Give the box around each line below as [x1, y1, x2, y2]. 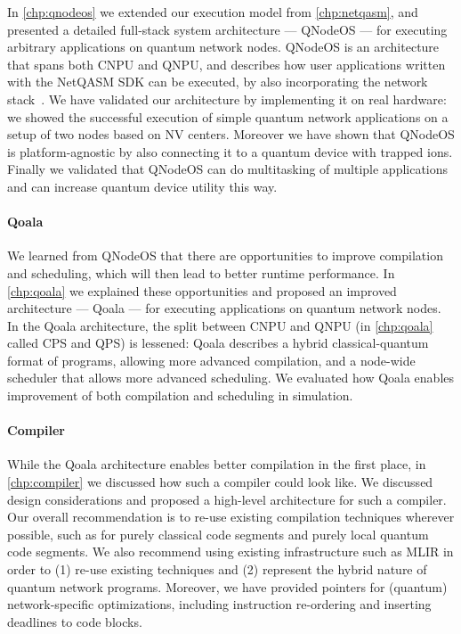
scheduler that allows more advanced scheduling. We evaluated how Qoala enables [7, 368, 455, 387]
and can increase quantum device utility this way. [7, 177, 278, 195]
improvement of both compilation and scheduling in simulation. [7, 386, 353, 405]
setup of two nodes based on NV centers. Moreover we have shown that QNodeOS [7, 125, 455, 144]
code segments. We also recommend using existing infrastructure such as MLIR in [7, 542, 454, 561]
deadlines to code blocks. [7, 612, 142, 630]
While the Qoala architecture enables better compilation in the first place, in [7, 455, 426, 473]
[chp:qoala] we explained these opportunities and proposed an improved [7, 281, 397, 300]
